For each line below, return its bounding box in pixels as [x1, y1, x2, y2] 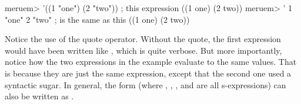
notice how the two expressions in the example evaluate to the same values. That [5, 56, 297, 68]
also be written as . [5, 90, 74, 102]
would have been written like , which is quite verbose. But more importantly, [5, 44, 282, 56]
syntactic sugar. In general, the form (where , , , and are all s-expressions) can [5, 78, 286, 91]
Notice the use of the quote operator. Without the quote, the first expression [5, 33, 281, 45]
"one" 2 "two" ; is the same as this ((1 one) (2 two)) [5, 13, 190, 25]
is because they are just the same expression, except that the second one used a [5, 67, 292, 79]
